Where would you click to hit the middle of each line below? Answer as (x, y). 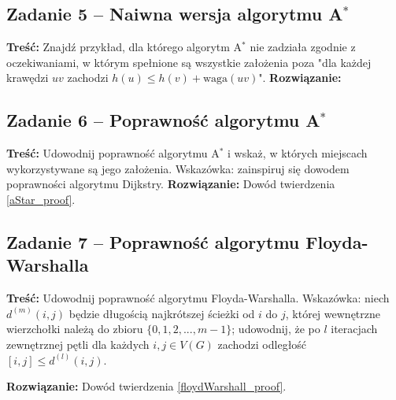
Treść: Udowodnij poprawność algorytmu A (113, 153)
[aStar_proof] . (41, 199)
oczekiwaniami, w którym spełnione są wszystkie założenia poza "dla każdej (189, 62)
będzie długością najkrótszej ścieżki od (162, 313)
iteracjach (354, 329)
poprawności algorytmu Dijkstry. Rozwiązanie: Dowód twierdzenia (171, 184)
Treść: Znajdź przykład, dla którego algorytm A (124, 47)
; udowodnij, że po (276, 329)
